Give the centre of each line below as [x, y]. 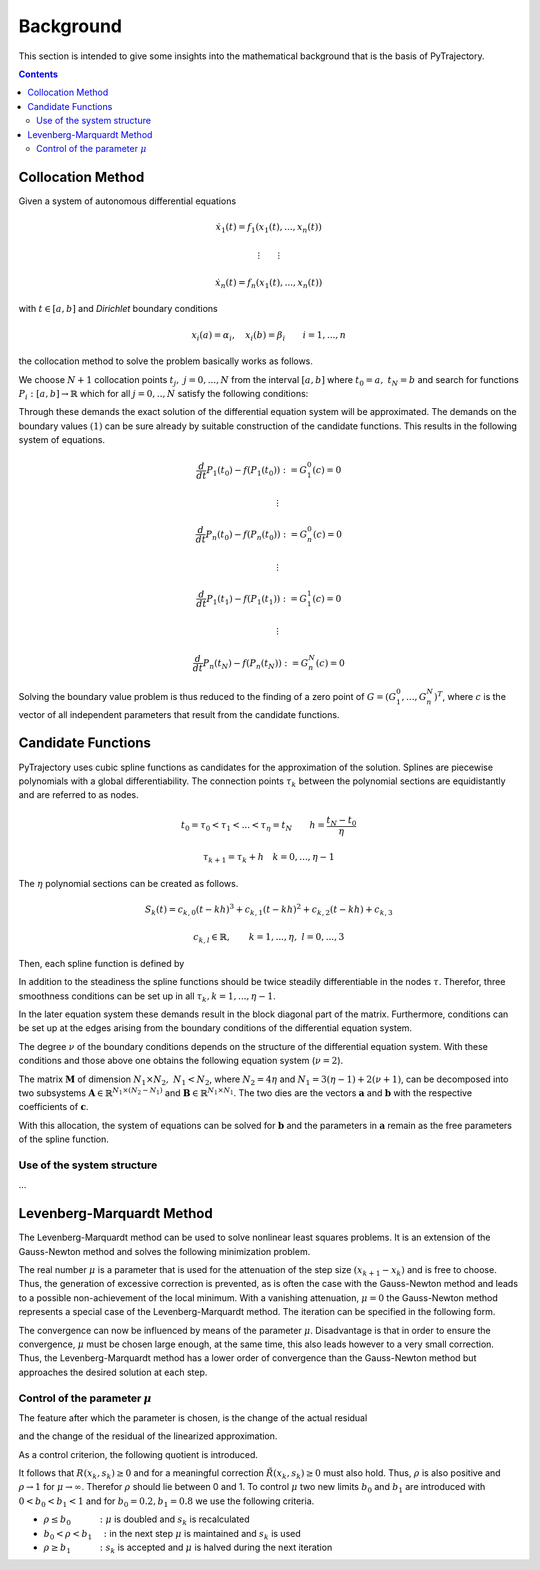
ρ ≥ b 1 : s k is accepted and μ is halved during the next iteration [188, 1548]
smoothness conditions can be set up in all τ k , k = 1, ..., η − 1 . [147, 997]
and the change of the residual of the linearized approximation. [148, 1436]
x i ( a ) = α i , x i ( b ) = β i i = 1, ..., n [269, 336]
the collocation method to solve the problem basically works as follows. [166, 361]
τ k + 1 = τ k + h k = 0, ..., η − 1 [268, 858]
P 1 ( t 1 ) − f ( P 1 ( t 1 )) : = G [257, 600]
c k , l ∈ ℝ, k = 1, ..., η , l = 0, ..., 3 [269, 938]
